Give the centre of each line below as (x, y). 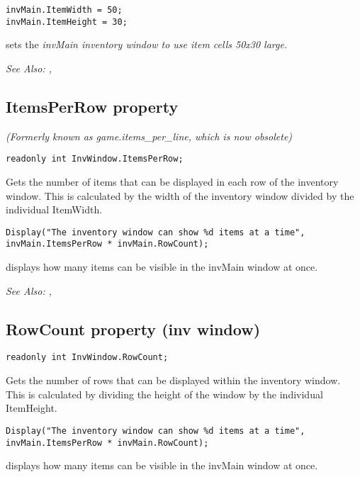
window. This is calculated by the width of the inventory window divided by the (180, 195)
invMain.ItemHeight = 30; (67, 22)
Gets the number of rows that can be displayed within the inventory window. (173, 380)
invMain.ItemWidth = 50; (64, 10)
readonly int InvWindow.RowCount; (87, 358)
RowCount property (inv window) (133, 329)
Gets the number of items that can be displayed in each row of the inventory (172, 181)
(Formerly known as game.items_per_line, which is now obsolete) (149, 136)
